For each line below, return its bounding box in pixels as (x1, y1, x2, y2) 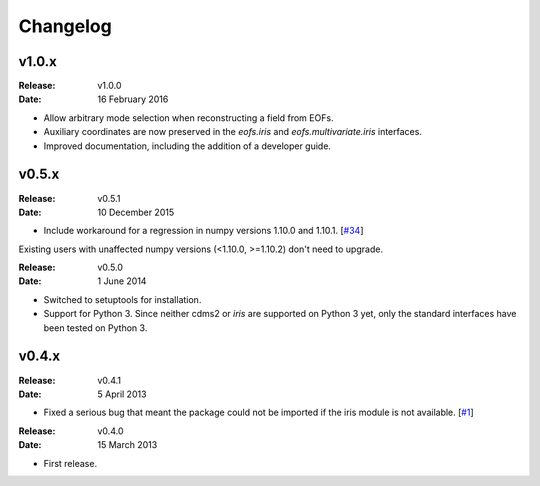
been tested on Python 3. (43, 321, 148, 334)
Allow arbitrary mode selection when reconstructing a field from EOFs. (43, 111, 334, 124)
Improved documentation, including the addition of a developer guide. (43, 140, 332, 152)
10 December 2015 (97, 206, 175, 218)
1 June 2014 (97, 275, 147, 287)
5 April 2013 (97, 388, 147, 400)
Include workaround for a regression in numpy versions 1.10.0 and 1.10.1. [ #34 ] (43, 225, 364, 237)
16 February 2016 (97, 93, 169, 105)
